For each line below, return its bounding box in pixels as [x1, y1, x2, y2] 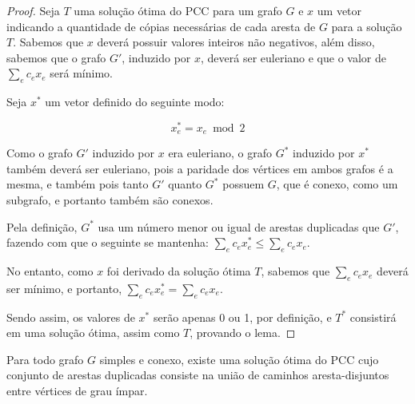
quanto [168, 176, 202, 192]
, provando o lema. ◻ [190, 324, 296, 341]
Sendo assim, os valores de [6, 308, 135, 325]
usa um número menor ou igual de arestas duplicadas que [98, 218, 380, 235]
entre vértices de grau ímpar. [6, 382, 148, 399]
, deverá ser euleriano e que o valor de [200, 49, 386, 65]
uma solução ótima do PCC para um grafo [74, 2, 282, 18]
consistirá [349, 308, 397, 325]
